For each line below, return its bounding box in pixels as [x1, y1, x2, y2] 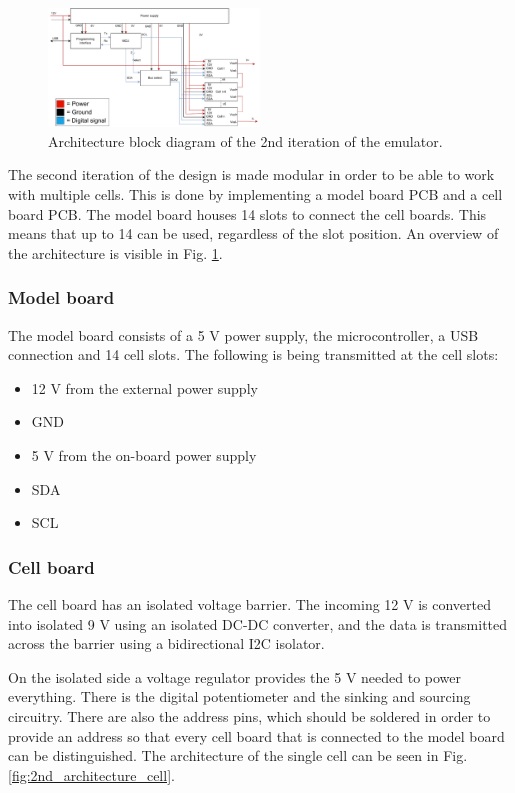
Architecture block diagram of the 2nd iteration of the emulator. [48, 130, 443, 151]
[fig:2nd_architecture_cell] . [8, 764, 175, 785]
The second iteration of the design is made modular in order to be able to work [8, 164, 495, 185]
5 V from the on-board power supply [31, 445, 257, 465]
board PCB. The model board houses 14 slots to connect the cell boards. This [8, 203, 487, 224]
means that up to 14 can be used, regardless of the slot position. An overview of [8, 223, 499, 244]
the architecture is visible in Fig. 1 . [8, 242, 223, 263]
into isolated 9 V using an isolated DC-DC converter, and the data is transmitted [8, 613, 508, 634]
